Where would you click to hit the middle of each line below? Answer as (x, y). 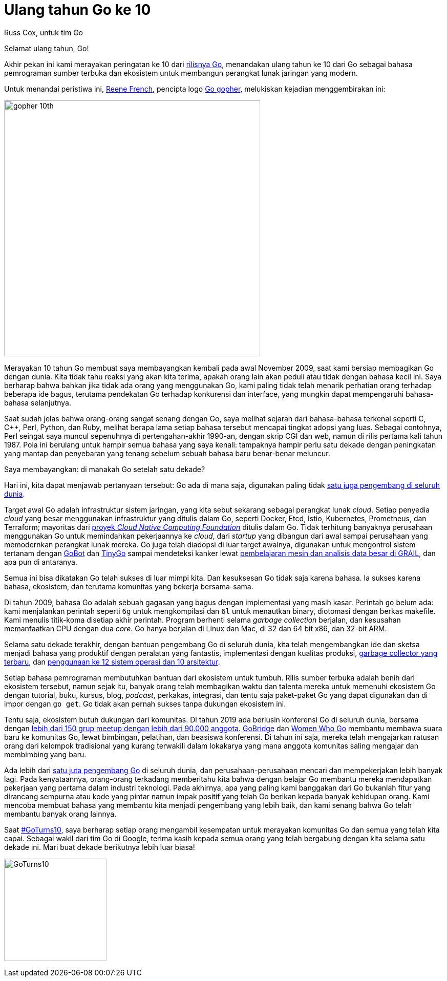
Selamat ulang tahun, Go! (47, 48)
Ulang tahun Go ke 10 (78, 10)
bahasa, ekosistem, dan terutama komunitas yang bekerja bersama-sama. (129, 586)
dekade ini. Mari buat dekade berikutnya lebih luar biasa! (100, 847)
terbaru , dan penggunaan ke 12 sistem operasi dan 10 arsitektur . (112, 662)
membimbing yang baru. (45, 754)
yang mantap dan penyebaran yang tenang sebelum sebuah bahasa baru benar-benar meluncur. (167, 453)
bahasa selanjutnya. (38, 402)
